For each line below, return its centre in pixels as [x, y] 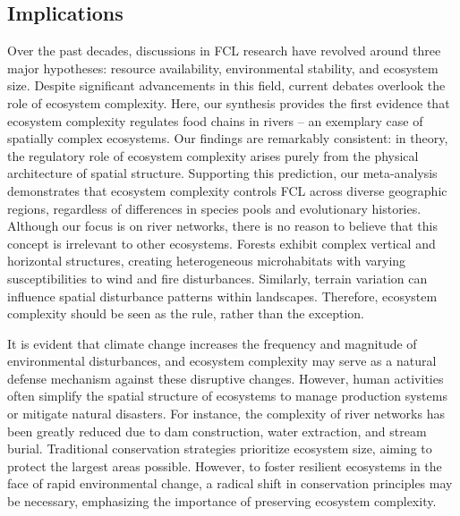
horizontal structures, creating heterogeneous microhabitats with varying [207, 261]
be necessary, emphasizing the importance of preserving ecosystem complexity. [222, 501]
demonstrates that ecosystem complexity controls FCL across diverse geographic [227, 190]
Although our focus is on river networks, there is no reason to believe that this [222, 226]
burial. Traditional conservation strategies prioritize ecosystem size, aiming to [220, 448]
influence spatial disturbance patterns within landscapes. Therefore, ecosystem [222, 296]
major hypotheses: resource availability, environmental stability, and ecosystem [223, 68]
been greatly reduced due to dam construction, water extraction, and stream [217, 431]
